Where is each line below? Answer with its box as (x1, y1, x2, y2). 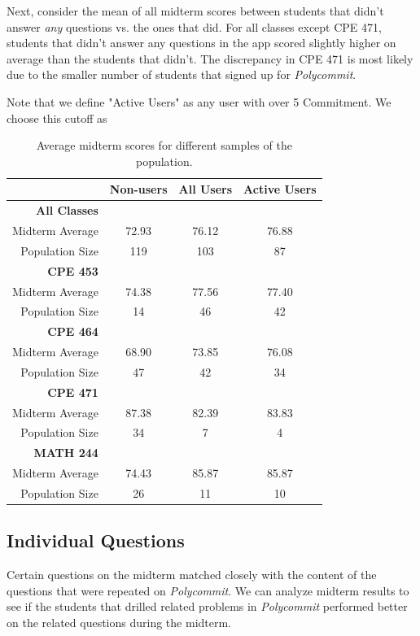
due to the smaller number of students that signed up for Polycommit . (7, 66, 357, 83)
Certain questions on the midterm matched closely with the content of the (7, 566, 377, 583)
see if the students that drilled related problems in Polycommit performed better (7, 598, 408, 615)
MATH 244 (33, 444, 98, 461)
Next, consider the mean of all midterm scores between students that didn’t (7, 2, 384, 19)
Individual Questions (7, 528, 185, 553)
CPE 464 (47, 323, 98, 340)
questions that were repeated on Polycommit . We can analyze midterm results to (7, 582, 409, 599)
